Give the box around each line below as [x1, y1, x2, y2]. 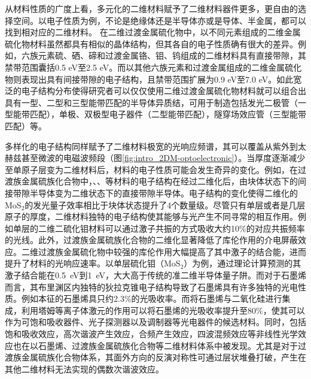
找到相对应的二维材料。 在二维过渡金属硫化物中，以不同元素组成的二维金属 [5, 26, 301, 38]
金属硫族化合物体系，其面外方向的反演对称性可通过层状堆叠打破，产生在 [21, 351, 306, 363]
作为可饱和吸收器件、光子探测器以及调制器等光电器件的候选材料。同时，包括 [5, 316, 306, 328]
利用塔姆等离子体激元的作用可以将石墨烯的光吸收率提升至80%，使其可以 [21, 304, 305, 316]
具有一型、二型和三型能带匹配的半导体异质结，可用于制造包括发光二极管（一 [5, 96, 306, 108]
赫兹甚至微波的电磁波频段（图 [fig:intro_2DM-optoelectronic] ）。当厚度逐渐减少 [5, 151, 306, 164]
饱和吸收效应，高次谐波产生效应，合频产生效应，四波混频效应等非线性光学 [5, 328, 298, 340]
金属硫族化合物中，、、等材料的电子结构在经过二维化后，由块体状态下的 [21, 175, 298, 187]
